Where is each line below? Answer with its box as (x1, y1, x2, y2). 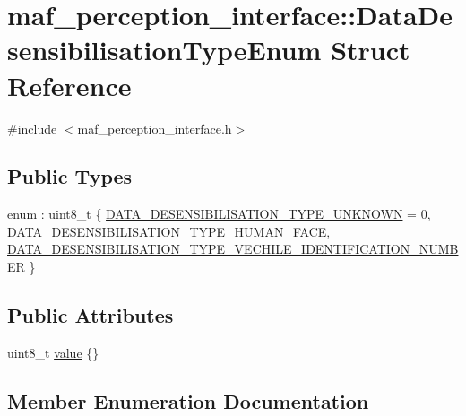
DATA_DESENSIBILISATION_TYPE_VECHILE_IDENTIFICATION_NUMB (7, 239, 459, 258)
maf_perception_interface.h (77, 118, 232, 137)
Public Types (7, 162, 133, 190)
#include (7, 118, 57, 137)
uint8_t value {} (7, 342, 99, 361)
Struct (331, 31, 410, 68)
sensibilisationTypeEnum (7, 31, 322, 68)
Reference (7, 66, 132, 103)
